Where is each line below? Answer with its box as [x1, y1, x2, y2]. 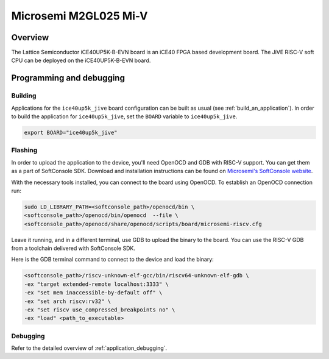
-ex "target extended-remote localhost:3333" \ [24, 280, 169, 288]
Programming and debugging [11, 73, 125, 84]
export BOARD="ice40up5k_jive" [24, 129, 118, 136]
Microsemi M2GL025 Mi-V [11, 9, 148, 23]
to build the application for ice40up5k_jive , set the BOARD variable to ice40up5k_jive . [11, 113, 238, 120]
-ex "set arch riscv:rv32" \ [24, 297, 111, 305]
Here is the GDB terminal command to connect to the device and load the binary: [11, 256, 214, 263]
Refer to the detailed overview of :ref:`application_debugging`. [11, 344, 168, 352]
